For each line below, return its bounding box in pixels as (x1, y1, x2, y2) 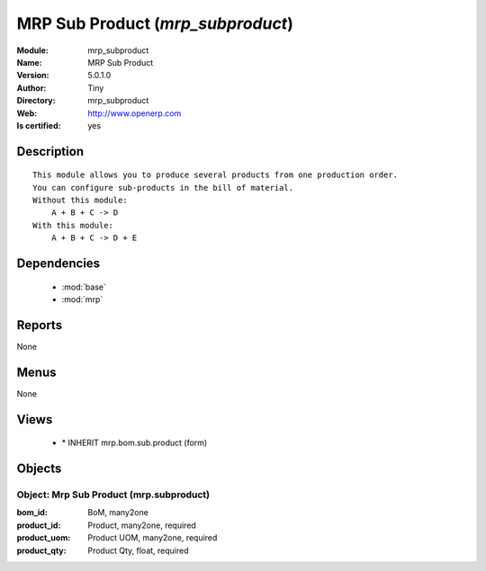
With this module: (32, 220, 114, 230)
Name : (16, 57, 42, 67)
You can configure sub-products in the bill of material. (32, 183, 294, 192)
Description (16, 144, 85, 159)
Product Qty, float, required (87, 545, 189, 556)
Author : (16, 82, 47, 94)
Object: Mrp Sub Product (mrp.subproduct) (16, 488, 211, 501)
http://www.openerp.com (87, 108, 182, 119)
